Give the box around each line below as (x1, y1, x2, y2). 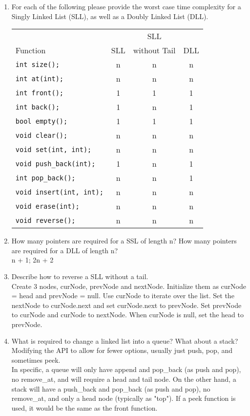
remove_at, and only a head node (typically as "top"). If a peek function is (11, 393, 236, 403)
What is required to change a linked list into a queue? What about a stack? (11, 335, 238, 346)
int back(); (15, 103, 60, 111)
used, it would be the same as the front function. (11, 402, 158, 413)
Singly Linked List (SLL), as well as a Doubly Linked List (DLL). (11, 11, 208, 21)
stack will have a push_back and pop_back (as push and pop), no (11, 383, 210, 394)
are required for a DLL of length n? (11, 245, 118, 255)
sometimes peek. (11, 354, 61, 365)
